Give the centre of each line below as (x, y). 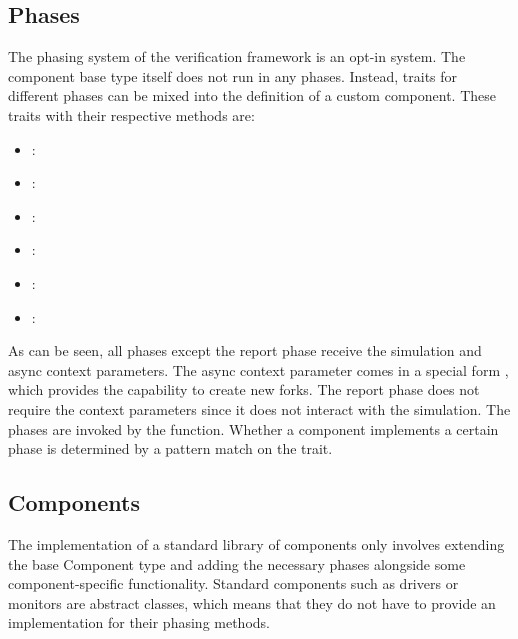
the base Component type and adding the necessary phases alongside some (237, 563)
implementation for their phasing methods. (139, 622)
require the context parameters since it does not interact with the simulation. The (259, 408)
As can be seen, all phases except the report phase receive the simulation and (245, 350)
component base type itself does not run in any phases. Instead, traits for (233, 75)
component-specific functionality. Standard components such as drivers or (233, 583)
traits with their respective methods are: (131, 114)
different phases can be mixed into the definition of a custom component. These (252, 95)
